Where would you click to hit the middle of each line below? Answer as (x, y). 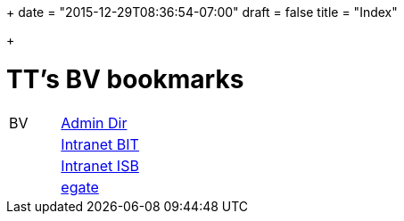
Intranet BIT (100, 144)
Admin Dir (94, 123)
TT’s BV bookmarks (125, 79)
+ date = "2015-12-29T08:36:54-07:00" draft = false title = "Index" (202, 12)
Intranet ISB (100, 165)
